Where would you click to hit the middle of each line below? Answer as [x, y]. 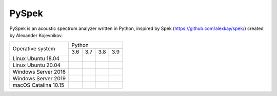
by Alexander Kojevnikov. [36, 35]
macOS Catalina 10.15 [38, 85]
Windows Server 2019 [39, 79]
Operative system [34, 48]
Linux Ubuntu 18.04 [36, 58]
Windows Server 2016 [39, 72]
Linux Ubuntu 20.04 [37, 65]
